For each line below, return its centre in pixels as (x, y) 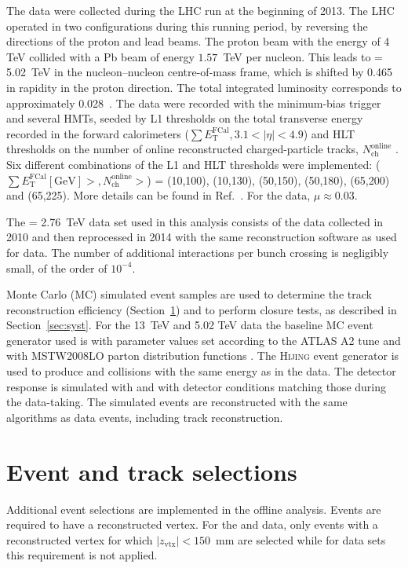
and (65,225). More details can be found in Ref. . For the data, (158, 195)
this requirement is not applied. (82, 555)
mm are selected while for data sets (301, 539)
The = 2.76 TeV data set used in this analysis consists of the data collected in (195, 221)
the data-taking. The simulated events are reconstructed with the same (177, 402)
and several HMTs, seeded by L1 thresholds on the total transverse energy (185, 118)
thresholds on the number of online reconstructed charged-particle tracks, (182, 149)
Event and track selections (152, 471)
